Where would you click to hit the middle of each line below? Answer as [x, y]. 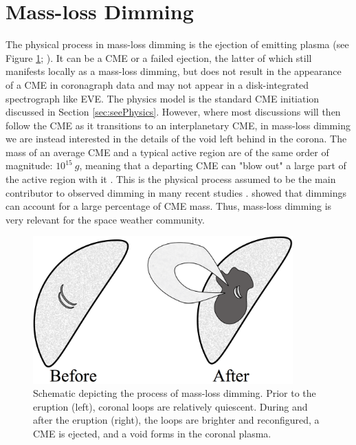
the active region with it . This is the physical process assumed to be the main [171, 179]
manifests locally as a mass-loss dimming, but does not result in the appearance [174, 71]
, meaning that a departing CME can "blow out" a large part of [213, 165]
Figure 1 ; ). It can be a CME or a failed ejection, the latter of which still [159, 57]
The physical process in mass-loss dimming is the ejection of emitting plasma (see [177, 44]
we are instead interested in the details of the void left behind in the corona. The [176, 139]
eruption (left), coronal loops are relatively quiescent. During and [170, 406]
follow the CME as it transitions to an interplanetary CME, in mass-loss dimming [178, 125]
